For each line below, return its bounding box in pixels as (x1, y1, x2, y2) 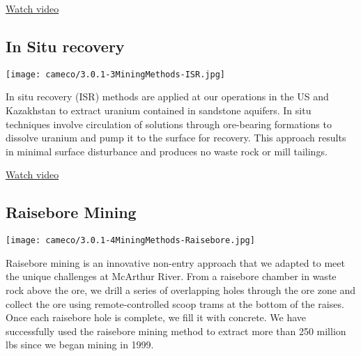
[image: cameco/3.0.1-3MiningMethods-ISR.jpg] (6, 69, 225, 79)
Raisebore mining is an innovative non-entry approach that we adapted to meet (6, 255, 345, 270)
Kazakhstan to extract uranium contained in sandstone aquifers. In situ (6, 103, 312, 118)
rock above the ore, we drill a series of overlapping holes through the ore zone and (6, 283, 356, 297)
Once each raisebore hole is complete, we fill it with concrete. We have (6, 310, 307, 325)
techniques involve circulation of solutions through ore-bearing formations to (6, 116, 332, 131)
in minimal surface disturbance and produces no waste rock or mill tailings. (6, 144, 328, 158)
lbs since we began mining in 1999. (6, 337, 154, 352)
